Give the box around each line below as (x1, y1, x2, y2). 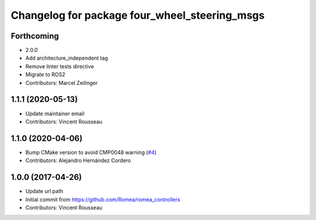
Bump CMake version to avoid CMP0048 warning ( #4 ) (25, 149, 157, 156)
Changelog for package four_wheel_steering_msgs (11, 9, 265, 22)
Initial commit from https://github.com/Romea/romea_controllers (25, 196, 181, 203)
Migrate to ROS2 (25, 71, 66, 78)
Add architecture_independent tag (25, 54, 108, 61)
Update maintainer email (25, 110, 85, 117)
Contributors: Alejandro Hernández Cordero (25, 157, 131, 164)
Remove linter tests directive (25, 63, 94, 70)
